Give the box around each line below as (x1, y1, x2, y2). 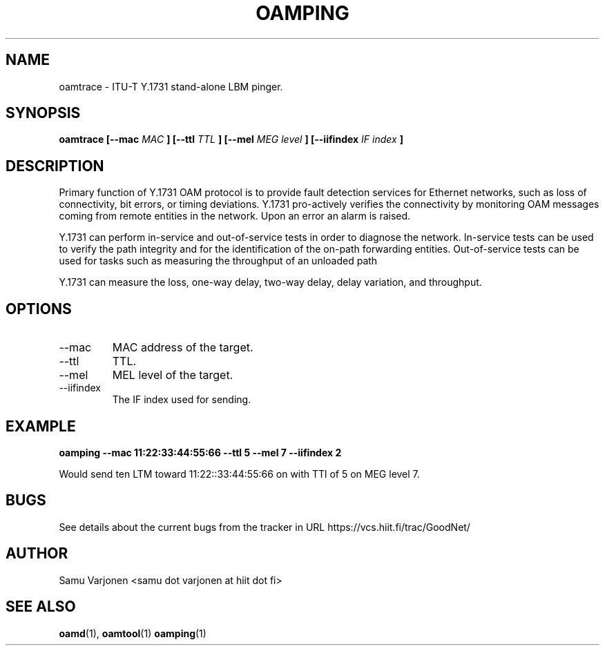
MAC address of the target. (112, 340, 253, 355)
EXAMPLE (6, 417, 76, 435)
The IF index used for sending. (112, 393, 251, 406)
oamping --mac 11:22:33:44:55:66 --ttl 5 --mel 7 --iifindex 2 (59, 446, 342, 458)
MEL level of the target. (112, 368, 233, 382)
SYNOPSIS (6, 104, 81, 122)
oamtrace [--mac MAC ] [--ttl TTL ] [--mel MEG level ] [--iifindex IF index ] (59, 133, 403, 146)
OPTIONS (6, 300, 72, 318)
